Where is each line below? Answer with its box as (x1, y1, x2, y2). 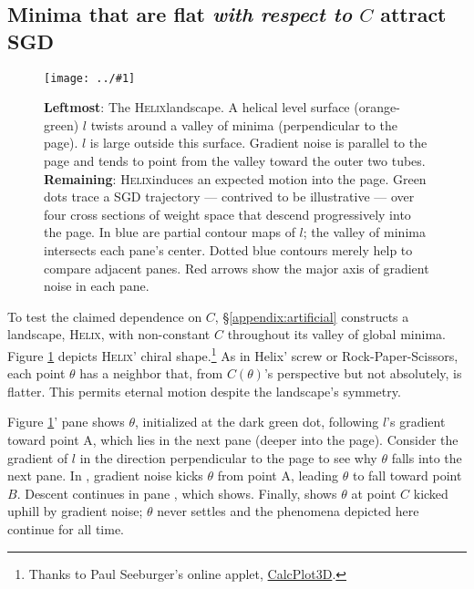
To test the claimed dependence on (7, 306, 202, 325)
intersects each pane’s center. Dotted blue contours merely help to (44, 241, 413, 259)
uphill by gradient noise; (7, 501, 143, 521)
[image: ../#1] (44, 71, 136, 85)
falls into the (391, 448, 462, 467)
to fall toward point (352, 466, 462, 485)
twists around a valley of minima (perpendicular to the (90, 115, 397, 134)
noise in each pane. (44, 276, 149, 295)
